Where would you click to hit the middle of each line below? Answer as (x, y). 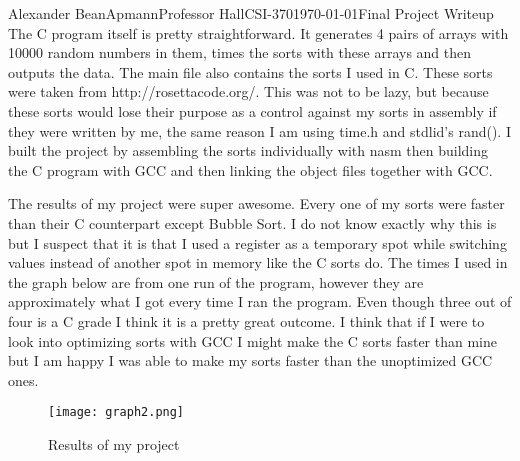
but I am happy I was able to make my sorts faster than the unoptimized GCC (250, 360)
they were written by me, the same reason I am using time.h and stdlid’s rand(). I (259, 130)
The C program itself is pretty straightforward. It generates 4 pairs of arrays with (258, 32)
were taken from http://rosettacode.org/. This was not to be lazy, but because (248, 91)
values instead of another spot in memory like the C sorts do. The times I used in (258, 262)
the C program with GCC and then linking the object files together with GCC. (250, 169)
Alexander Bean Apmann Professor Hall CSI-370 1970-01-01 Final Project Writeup (251, 13)
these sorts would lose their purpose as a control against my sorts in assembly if (252, 110)
